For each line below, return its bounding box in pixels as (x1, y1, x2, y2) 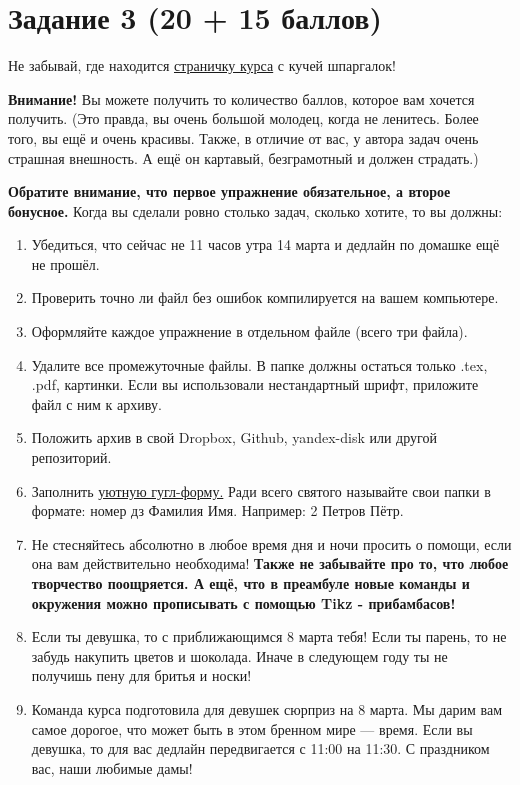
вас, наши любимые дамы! (31, 757, 193, 778)
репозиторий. (31, 447, 112, 468)
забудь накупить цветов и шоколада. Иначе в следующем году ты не (31, 645, 448, 666)
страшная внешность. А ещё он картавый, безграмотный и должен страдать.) (8, 147, 479, 168)
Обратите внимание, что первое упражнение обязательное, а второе (8, 181, 451, 202)
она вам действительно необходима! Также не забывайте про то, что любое (31, 553, 509, 574)
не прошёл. (31, 253, 100, 274)
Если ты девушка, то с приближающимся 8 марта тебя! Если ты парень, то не (31, 626, 507, 647)
